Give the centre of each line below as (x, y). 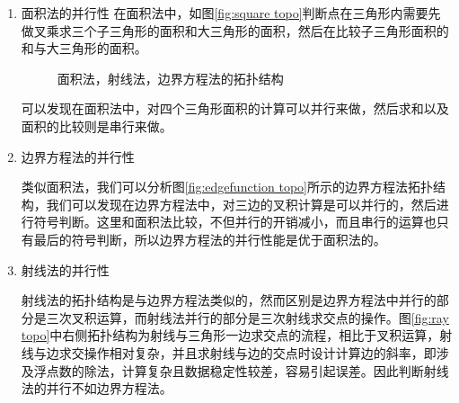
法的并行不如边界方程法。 (97, 388)
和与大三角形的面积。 (84, 48)
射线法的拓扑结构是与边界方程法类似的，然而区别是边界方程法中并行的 (229, 300)
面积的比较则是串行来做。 (97, 125)
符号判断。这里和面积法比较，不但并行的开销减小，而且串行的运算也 (235, 222)
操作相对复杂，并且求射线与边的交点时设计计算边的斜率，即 (260, 352)
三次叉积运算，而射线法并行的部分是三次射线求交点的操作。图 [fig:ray (247, 317)
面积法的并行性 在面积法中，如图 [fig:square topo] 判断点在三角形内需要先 (231, 13)
